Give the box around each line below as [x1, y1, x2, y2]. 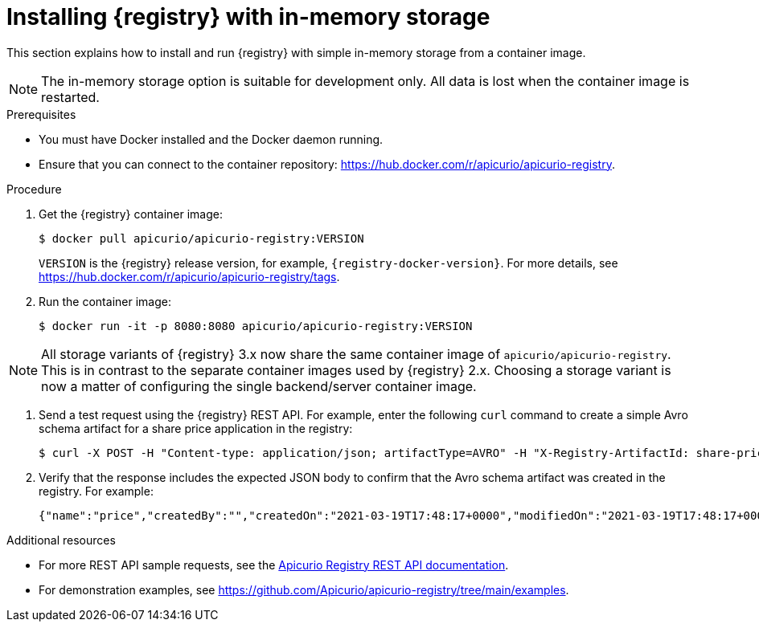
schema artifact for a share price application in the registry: [39, 421, 353, 435]
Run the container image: [39, 294, 171, 308]
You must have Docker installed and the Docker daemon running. [39, 132, 384, 146]
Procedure [6, 181, 62, 196]
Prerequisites [6, 107, 76, 121]
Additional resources [6, 532, 116, 547]
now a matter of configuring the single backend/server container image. [41, 377, 477, 394]
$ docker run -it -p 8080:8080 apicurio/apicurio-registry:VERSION [39, 319, 473, 332]
